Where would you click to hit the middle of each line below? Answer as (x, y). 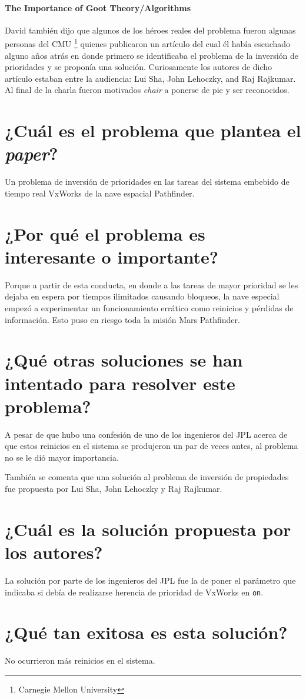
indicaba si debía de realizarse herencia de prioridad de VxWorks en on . (134, 592)
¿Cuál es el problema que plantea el (153, 130)
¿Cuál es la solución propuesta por (148, 529)
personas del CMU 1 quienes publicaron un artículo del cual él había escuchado (148, 43)
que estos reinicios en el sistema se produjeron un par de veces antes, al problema (152, 446)
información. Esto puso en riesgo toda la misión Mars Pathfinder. (122, 319)
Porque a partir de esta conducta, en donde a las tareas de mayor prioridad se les (152, 284)
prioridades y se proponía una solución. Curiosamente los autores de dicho (139, 67)
